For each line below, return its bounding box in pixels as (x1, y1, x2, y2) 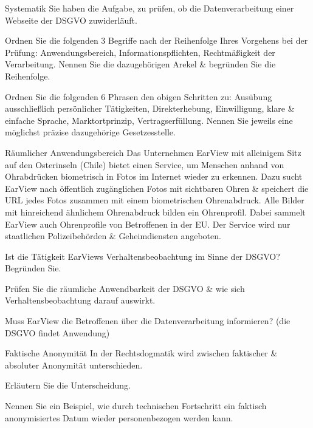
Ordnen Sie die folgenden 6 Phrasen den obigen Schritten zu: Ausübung (5, 90, 272, 103)
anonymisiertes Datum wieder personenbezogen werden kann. (5, 411, 233, 424)
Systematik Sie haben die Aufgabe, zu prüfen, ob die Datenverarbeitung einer (5, 2, 294, 14)
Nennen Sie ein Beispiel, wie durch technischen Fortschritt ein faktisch (5, 399, 267, 412)
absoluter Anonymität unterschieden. (5, 358, 143, 371)
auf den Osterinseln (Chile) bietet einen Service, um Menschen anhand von (5, 158, 284, 171)
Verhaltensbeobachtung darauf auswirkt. (5, 294, 156, 307)
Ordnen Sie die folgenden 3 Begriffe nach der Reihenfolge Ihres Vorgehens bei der (5, 34, 308, 47)
